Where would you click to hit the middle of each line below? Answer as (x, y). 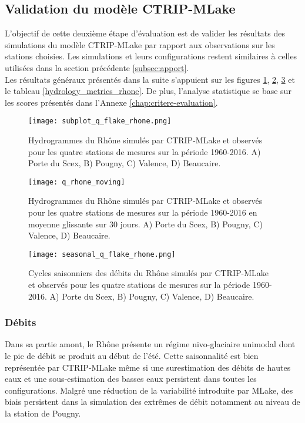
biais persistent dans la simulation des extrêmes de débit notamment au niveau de (152, 402)
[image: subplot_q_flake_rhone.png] (100, 121)
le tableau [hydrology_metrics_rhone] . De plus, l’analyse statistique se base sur (148, 91)
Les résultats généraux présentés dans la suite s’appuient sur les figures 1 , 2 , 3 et (150, 79)
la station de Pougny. (43, 413)
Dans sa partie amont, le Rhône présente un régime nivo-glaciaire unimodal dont (150, 344)
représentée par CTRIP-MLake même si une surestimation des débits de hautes (148, 367)
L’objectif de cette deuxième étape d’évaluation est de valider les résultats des (145, 33)
